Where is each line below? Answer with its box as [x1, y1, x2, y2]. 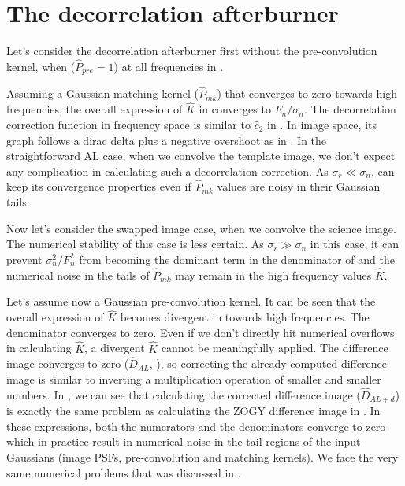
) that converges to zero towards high [217, 85, 397, 102]
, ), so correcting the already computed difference [149, 355, 387, 372]
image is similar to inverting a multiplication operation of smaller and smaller [6, 371, 381, 388]
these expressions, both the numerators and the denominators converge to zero [6, 417, 386, 434]
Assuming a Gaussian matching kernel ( [6, 85, 199, 102]
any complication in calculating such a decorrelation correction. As [6, 162, 329, 179]
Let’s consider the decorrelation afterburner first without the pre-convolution [6, 43, 377, 59]
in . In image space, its [267, 117, 377, 133]
